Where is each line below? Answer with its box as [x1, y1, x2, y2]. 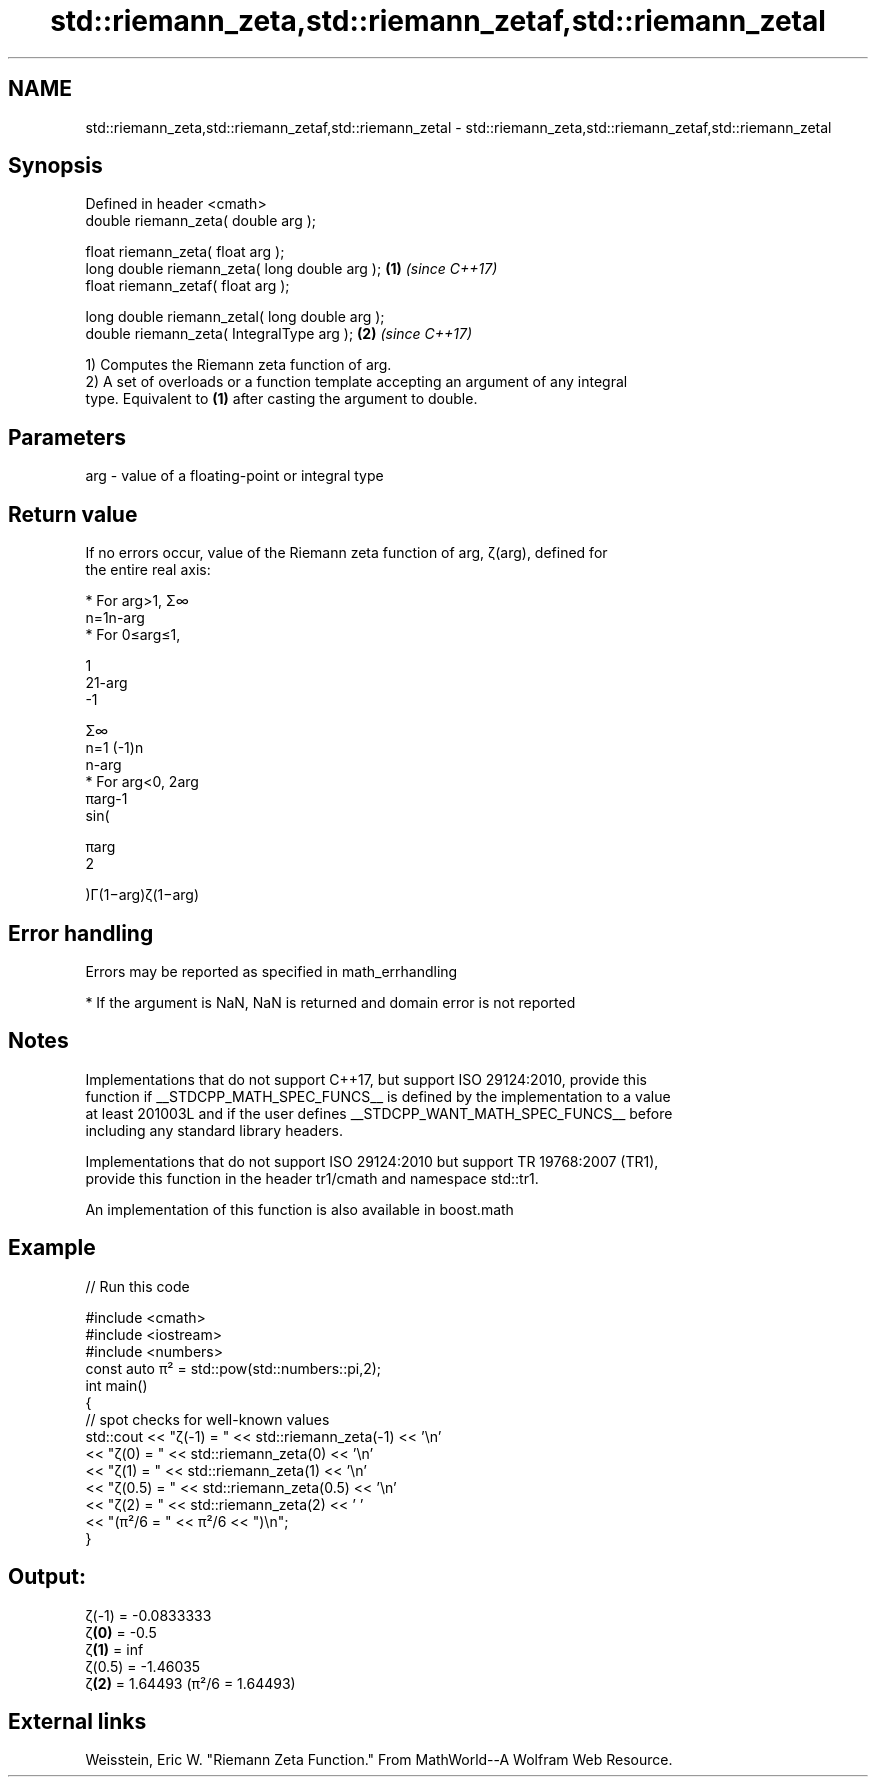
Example [8, 1235, 96, 1261]
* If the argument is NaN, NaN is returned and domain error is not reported [85, 993, 576, 1011]
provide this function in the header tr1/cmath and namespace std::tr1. [85, 1169, 539, 1187]
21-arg [85, 674, 128, 692]
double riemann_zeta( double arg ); [85, 212, 317, 230]
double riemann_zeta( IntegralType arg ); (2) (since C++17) [85, 325, 473, 343]
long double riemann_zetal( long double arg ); [85, 308, 385, 326]
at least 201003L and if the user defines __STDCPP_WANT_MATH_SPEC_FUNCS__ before [85, 1104, 673, 1122]
